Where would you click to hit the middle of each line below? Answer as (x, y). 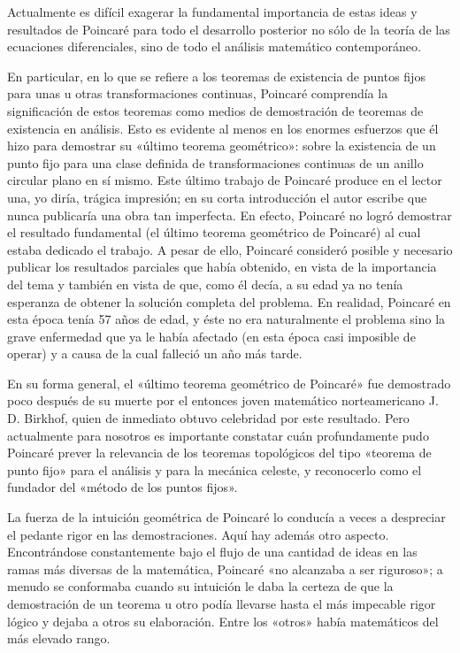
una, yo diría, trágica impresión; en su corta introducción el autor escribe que (217, 197)
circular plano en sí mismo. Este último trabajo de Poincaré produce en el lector (225, 180)
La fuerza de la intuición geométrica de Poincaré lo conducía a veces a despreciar (226, 517)
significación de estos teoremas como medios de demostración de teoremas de (215, 110)
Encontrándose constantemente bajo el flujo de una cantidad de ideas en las (212, 552)
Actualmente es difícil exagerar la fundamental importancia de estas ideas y (212, 12)
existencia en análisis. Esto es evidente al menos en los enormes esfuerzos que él (223, 128)
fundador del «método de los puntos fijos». (123, 487)
